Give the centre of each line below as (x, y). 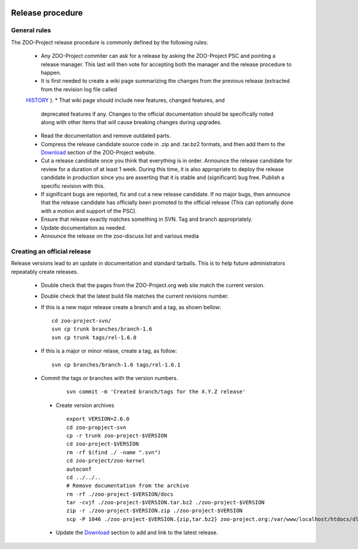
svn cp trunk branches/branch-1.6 (102, 329)
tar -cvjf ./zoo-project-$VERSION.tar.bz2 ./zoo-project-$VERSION (166, 502)
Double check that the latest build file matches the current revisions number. (135, 296)
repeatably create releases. (45, 272)
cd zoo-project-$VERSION (103, 444)
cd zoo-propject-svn (96, 427)
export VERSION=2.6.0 (98, 419)
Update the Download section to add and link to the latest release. (137, 533)
